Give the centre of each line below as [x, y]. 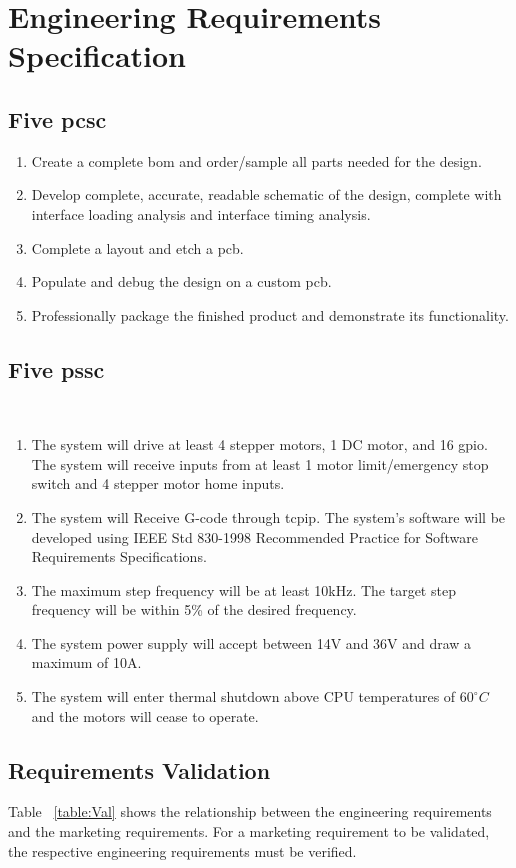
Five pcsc [57, 118]
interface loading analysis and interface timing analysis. [201, 213]
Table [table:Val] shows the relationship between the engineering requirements [250, 811]
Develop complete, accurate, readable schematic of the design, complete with [266, 194]
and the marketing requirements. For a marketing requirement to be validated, [249, 831]
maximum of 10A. [86, 662]
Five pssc [56, 368]
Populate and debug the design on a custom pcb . [181, 281]
